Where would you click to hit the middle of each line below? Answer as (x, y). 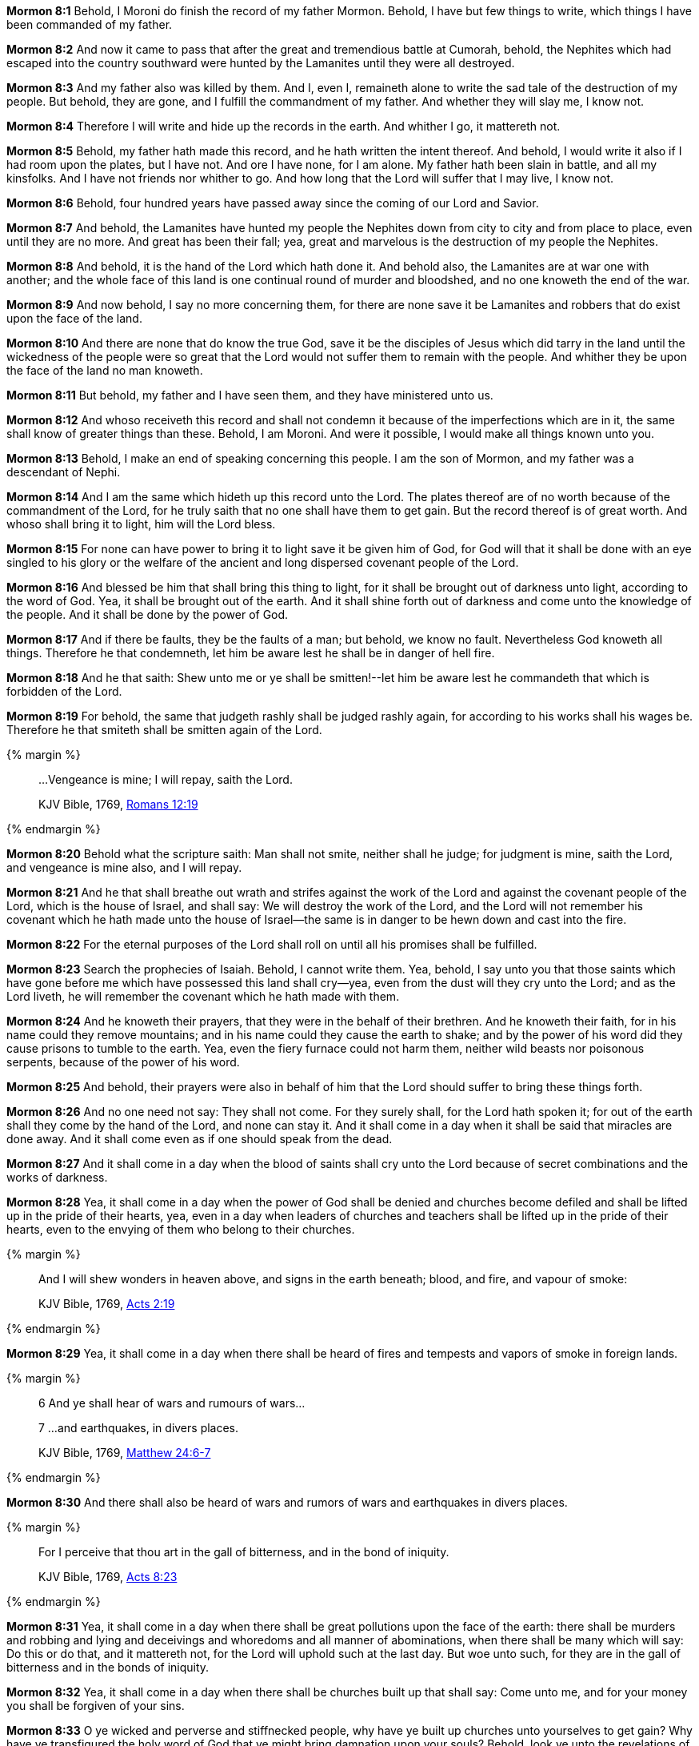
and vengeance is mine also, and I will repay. (124, 867)
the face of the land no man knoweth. (105, 370)
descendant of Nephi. (64, 472)
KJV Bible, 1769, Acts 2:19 (107, 1304)
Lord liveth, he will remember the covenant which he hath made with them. (203, 996)
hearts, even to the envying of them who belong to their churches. (181, 1229)
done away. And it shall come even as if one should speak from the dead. (200, 1139)
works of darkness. (57, 1177)
